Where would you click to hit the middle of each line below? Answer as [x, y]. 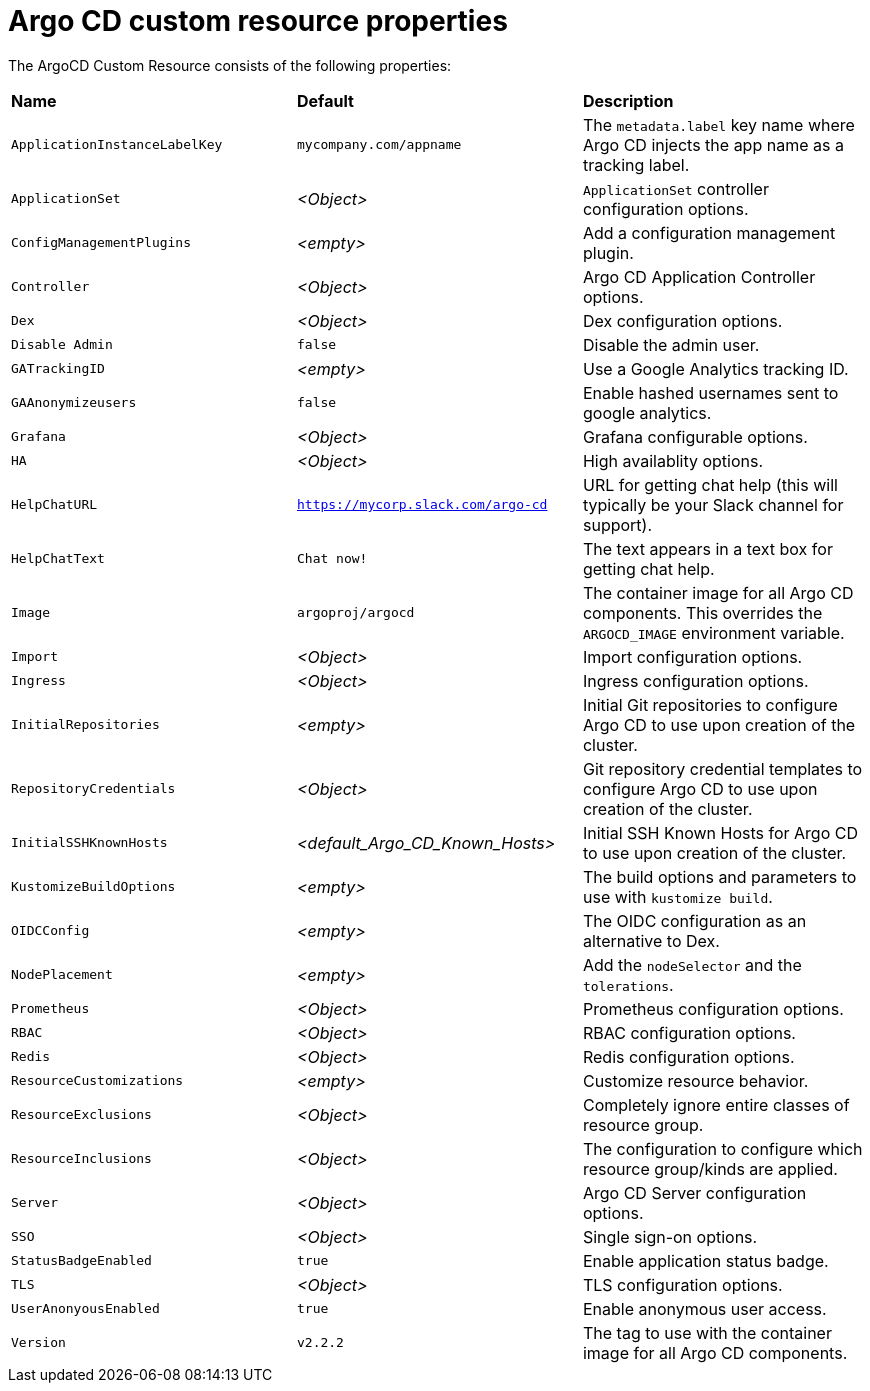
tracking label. [636, 164]
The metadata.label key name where [718, 124]
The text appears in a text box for [707, 548]
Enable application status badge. [705, 1260]
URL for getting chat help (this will [710, 484]
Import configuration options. [692, 656]
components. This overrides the [702, 612]
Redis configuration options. [688, 1056]
